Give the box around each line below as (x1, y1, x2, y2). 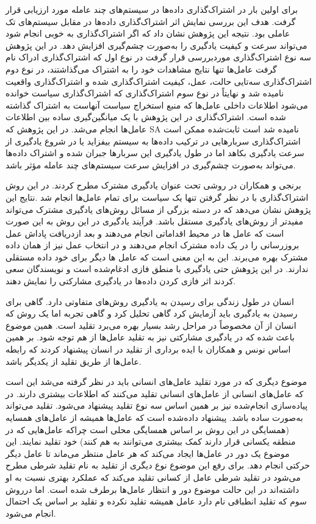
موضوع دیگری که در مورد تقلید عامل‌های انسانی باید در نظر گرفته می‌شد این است (5, 375, 307, 388)
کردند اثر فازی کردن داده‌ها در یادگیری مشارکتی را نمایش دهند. (5, 275, 236, 287)
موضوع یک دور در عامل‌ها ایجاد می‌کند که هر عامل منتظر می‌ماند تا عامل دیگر (5, 447, 290, 459)
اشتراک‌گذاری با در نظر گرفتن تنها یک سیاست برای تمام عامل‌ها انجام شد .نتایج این (5, 190, 309, 203)
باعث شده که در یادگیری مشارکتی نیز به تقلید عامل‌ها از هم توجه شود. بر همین (5, 331, 295, 343)
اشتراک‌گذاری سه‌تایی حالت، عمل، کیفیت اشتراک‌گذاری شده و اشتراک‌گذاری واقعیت (5, 74, 312, 87)
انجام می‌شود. (5, 506, 56, 519)
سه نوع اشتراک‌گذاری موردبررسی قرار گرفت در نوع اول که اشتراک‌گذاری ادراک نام (5, 51, 311, 63)
